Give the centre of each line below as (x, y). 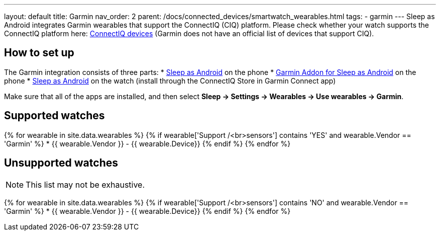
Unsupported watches (61, 163)
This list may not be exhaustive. (85, 184)
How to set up (39, 53)
